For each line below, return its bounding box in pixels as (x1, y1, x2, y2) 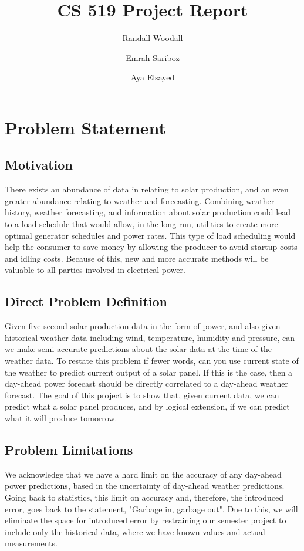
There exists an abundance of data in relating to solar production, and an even (5, 183, 289, 195)
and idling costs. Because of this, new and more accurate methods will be (5, 252, 269, 264)
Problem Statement (5, 115, 166, 139)
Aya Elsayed (130, 71, 175, 83)
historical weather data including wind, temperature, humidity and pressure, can (5, 331, 295, 343)
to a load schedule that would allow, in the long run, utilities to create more (5, 218, 278, 230)
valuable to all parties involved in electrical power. (5, 263, 185, 276)
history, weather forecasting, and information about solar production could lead (5, 206, 291, 218)
